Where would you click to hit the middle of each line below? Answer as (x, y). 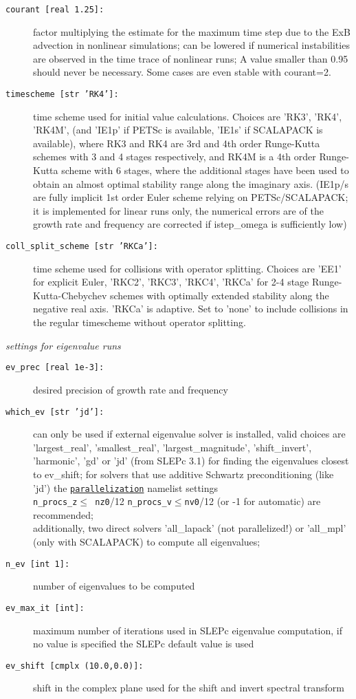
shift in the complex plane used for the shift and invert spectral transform (189, 688)
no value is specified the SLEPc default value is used (144, 644)
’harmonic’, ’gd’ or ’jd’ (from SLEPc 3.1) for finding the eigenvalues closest (191, 461)
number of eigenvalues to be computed (114, 586)
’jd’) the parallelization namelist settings (126, 487)
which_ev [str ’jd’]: (55, 412)
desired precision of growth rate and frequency (131, 389)
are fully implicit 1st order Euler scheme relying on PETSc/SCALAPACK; (191, 197)
